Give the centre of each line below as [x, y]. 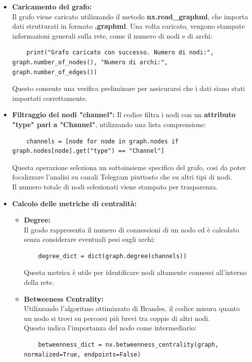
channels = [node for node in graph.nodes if [103, 141]
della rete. [39, 282]
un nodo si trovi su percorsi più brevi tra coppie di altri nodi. [117, 318]
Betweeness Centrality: [64, 298]
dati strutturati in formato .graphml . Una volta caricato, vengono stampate [128, 26]
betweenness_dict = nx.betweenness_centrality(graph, [128, 345]
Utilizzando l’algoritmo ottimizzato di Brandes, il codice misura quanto [132, 308]
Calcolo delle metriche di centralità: [74, 203]
